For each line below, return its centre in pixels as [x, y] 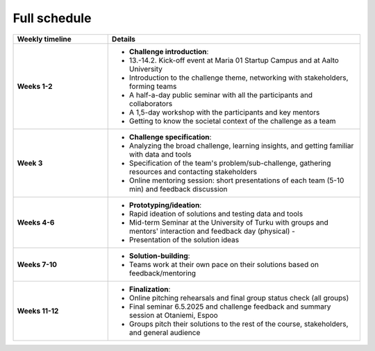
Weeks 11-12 [38, 311]
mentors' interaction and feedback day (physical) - [212, 231]
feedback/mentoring [162, 273]
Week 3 [30, 163]
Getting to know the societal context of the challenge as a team [232, 121]
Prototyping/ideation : [165, 205]
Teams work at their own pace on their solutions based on [224, 264]
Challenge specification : [170, 137]
